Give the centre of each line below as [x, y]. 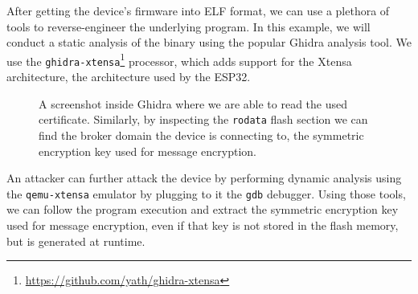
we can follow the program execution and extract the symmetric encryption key [203, 209]
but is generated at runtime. [76, 241]
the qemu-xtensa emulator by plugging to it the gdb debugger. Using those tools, [206, 193]
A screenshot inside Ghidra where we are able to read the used [193, 103]
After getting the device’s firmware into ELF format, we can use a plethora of [198, 10]
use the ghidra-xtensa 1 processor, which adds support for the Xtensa [179, 59]
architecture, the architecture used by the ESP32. [129, 77]
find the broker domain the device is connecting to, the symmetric [201, 135]
